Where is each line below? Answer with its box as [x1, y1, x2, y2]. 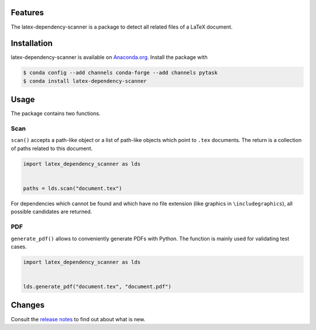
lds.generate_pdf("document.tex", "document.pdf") [23, 283, 172, 290]
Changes [11, 300, 45, 310]
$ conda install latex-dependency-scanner [23, 78, 147, 84]
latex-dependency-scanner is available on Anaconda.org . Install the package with [11, 54, 208, 61]
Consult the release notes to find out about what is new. [11, 315, 146, 322]
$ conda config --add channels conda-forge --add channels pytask [23, 70, 218, 76]
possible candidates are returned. [11, 208, 92, 216]
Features [11, 8, 44, 18]
